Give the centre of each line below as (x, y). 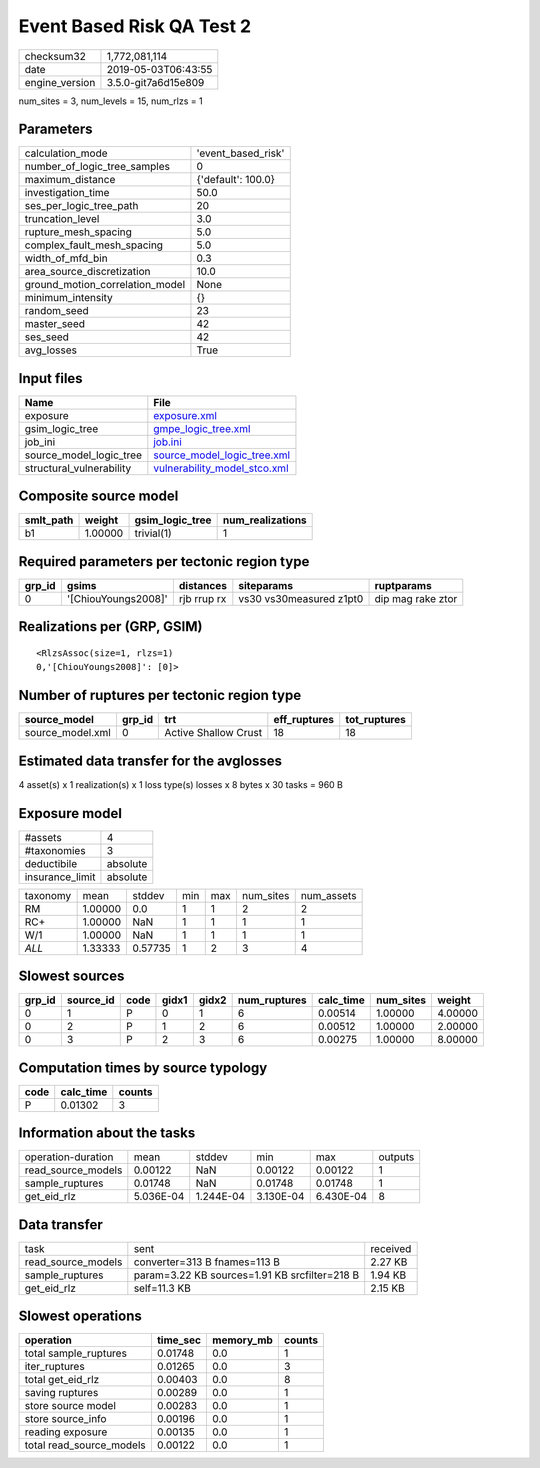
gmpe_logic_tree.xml (202, 428)
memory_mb (242, 1340)
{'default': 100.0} (235, 180)
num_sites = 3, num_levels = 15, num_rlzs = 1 (111, 101)
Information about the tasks (107, 1133)
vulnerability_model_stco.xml (221, 468)
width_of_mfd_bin (66, 258)
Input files (51, 378)
